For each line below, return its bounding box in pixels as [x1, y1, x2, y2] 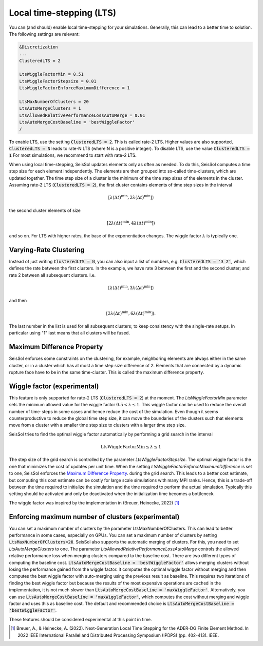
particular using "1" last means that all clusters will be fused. [9, 330, 130, 336]
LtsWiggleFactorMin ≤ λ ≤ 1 [100, 444, 162, 450]
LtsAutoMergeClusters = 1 [19, 105, 81, 111]
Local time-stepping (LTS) [9, 7, 116, 18]
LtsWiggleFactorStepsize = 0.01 [19, 78, 97, 84]
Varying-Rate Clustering [9, 246, 85, 254]
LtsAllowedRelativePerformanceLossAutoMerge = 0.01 [19, 112, 146, 118]
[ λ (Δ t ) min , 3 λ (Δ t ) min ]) [108, 284, 154, 291]
